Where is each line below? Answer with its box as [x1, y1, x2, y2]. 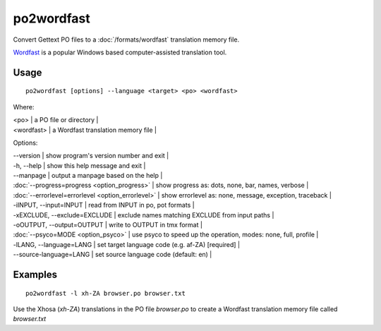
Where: [13, 102, 35, 111]
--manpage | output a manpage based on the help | [13, 171, 163, 180]
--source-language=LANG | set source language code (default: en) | [13, 251, 212, 259]
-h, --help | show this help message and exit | [13, 161, 146, 169]
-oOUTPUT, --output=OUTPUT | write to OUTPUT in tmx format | [13, 221, 202, 229]
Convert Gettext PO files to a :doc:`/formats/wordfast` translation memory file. [13, 35, 240, 44]
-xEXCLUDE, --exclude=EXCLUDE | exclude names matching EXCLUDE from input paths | [13, 210, 274, 219]
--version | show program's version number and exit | [13, 152, 169, 160]
